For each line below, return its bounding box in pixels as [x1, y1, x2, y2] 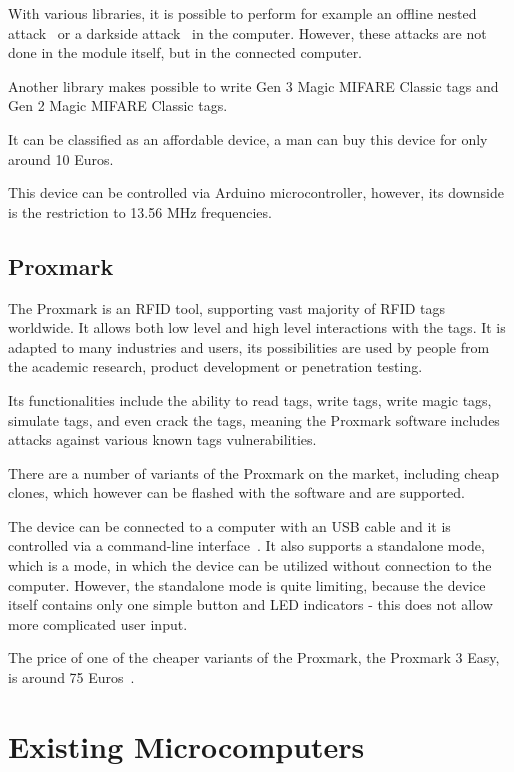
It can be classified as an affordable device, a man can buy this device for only [8, 128, 488, 149]
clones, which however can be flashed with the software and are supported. [8, 482, 466, 503]
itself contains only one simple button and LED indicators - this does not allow [8, 594, 493, 615]
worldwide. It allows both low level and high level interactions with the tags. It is [8, 317, 506, 338]
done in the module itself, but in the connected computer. [8, 42, 363, 63]
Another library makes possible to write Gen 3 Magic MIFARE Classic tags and [8, 75, 499, 96]
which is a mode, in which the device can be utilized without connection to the [8, 555, 492, 576]
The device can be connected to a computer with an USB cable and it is [8, 515, 451, 536]
